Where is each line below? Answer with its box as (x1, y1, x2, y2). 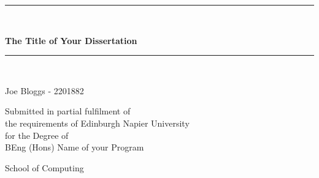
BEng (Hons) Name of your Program (5, 141, 144, 154)
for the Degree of (5, 128, 69, 141)
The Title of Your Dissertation (5, 34, 137, 46)
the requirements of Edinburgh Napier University (5, 116, 190, 129)
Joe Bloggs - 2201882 (5, 84, 84, 97)
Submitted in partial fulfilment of (5, 105, 131, 117)
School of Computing (5, 161, 84, 174)
